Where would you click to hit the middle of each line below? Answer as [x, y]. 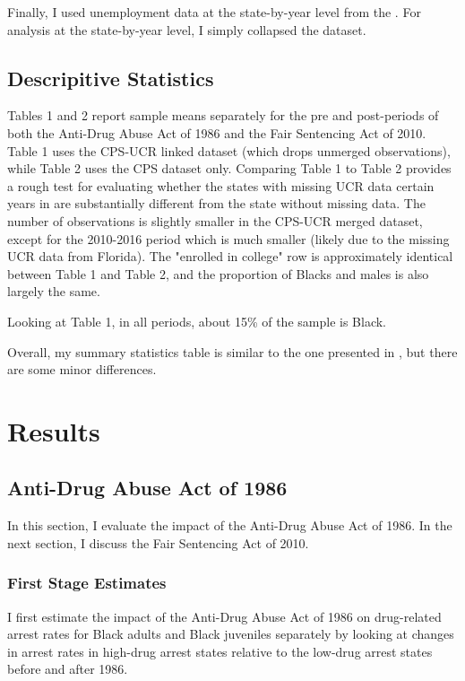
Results [54, 430]
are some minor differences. [82, 369]
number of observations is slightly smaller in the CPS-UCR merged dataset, [215, 220]
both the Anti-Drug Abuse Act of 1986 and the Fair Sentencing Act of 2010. [217, 132]
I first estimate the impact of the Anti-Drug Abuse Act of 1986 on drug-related [224, 616]
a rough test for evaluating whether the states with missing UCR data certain [221, 185]
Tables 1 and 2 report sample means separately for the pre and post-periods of [223, 115]
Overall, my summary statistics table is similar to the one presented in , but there [232, 351]
